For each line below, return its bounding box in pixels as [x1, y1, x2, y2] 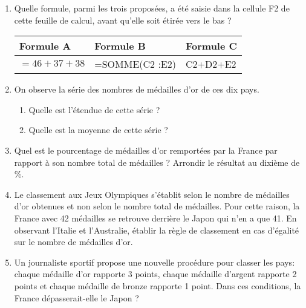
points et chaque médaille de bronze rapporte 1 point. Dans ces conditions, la [14, 279, 301, 292]
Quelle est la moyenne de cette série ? [28, 123, 168, 136]
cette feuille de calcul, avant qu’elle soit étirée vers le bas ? [14, 13, 232, 26]
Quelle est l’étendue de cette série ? [28, 103, 160, 116]
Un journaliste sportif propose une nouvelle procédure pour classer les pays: [14, 255, 295, 268]
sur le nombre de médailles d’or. [14, 235, 133, 248]
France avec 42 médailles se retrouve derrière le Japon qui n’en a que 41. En [14, 211, 297, 224]
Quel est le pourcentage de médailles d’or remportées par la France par [14, 143, 278, 156]
